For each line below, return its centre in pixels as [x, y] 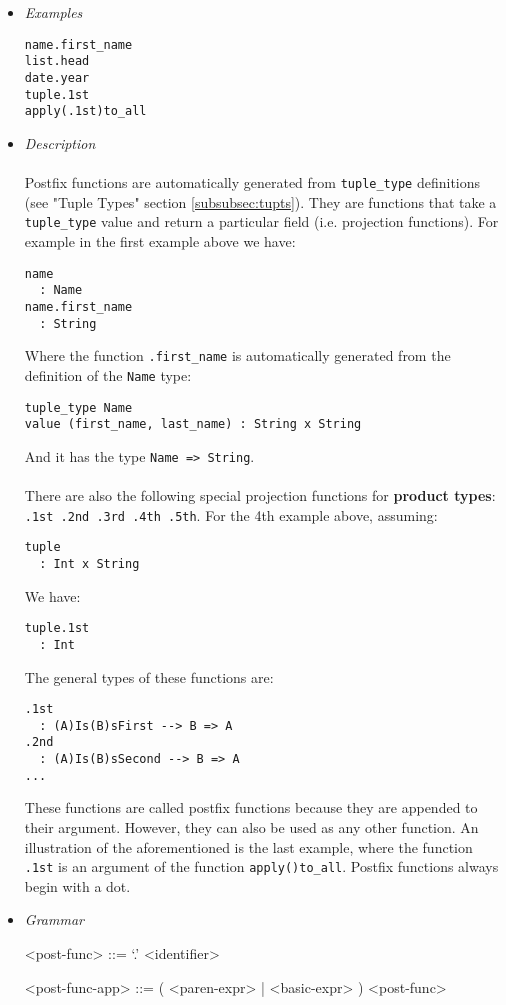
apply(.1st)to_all [85, 111]
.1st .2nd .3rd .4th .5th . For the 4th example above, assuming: [231, 514]
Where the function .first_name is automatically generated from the [237, 355]
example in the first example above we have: [160, 240]
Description [60, 142]
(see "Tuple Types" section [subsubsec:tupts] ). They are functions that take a [260, 201]
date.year [57, 77]
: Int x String [89, 563]
